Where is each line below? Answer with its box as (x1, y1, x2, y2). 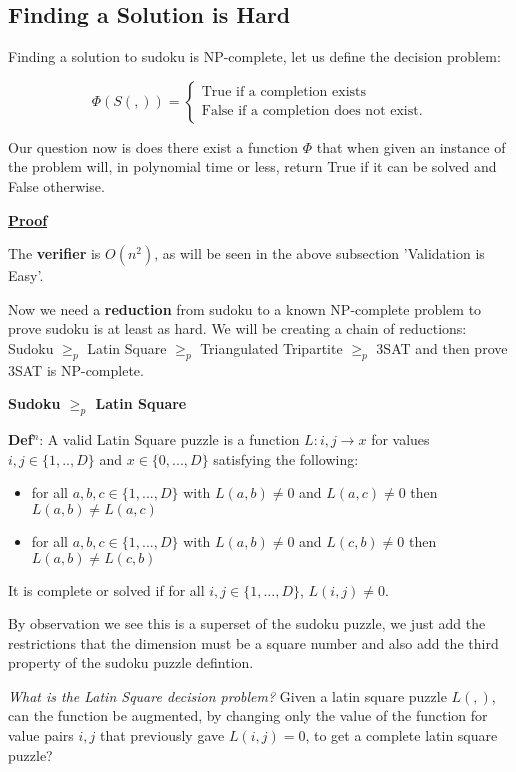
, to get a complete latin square (305, 725, 498, 746)
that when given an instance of (316, 136, 506, 157)
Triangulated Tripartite (200, 337, 343, 358)
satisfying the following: (213, 448, 359, 469)
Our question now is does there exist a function (8, 136, 299, 157)
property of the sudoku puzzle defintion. (8, 652, 254, 673)
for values (371, 429, 430, 450)
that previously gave (100, 725, 225, 746)
